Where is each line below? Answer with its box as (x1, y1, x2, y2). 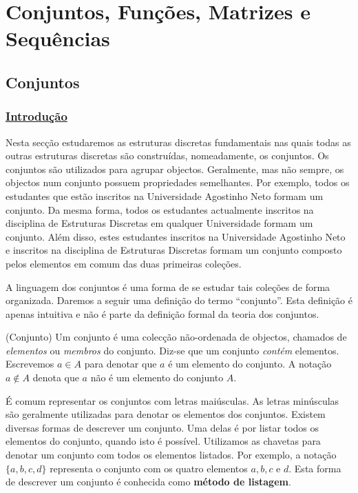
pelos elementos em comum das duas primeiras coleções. (6, 256, 242, 270)
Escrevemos (6, 356, 54, 371)
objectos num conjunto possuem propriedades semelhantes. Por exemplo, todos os (6, 175, 350, 190)
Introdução (6, 108, 67, 125)
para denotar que (84, 356, 157, 371)
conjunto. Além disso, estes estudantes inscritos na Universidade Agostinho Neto (6, 229, 346, 243)
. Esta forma (288, 461, 341, 475)
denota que (32, 370, 79, 385)
